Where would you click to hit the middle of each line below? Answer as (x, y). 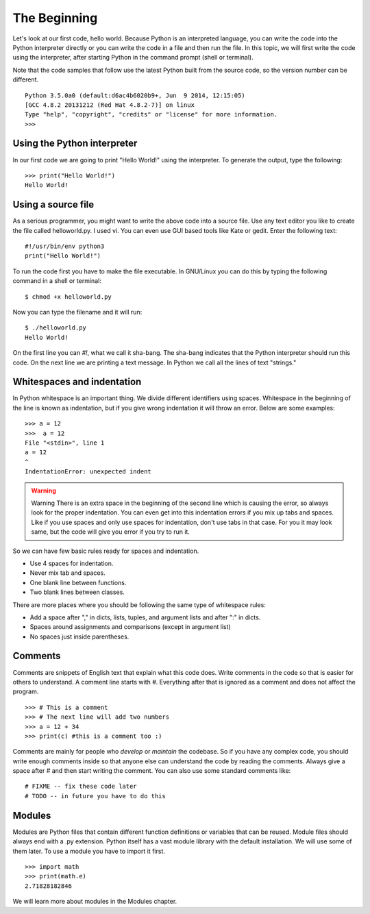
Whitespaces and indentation (77, 382)
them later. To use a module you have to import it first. (89, 851)
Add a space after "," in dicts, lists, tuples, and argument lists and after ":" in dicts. (145, 617)
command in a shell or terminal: (57, 281)
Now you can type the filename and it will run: (77, 312)
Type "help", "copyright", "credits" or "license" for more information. (151, 114)
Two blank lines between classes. (77, 592)
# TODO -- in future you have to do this (95, 796)
